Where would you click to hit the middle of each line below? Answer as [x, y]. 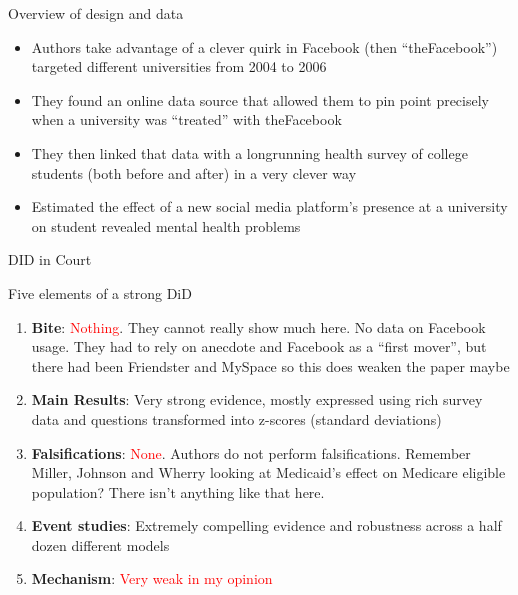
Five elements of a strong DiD [100, 292]
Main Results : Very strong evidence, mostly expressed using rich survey [257, 399]
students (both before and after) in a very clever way [194, 172]
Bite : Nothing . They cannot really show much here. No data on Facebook [258, 326]
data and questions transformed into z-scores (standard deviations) [236, 418]
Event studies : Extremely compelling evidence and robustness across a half [266, 525]
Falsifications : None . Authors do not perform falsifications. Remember [251, 452]
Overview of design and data [96, 13]
